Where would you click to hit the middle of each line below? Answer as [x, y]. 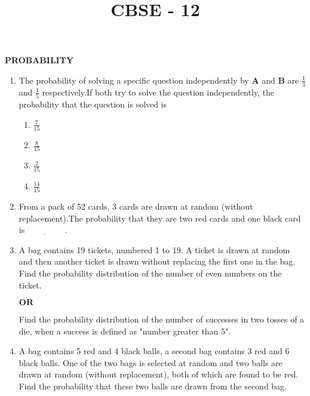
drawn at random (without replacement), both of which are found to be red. [159, 374]
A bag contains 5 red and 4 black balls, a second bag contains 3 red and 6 [154, 351]
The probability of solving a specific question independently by [134, 80]
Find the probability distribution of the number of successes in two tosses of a [162, 319]
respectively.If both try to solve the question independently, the [158, 92]
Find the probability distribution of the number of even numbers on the [150, 273]
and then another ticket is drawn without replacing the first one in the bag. [157, 261]
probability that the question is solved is [93, 104]
